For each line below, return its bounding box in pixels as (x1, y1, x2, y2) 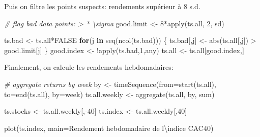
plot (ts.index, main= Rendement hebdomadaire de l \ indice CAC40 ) (4, 122, 214, 133)
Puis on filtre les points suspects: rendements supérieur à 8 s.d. (4, 1, 200, 11)
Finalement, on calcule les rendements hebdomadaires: (4, 62, 174, 72)
